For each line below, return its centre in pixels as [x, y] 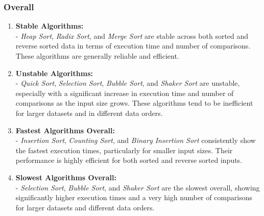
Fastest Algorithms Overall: [65, 130]
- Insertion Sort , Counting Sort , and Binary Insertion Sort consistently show [136, 140]
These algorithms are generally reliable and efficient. [97, 56]
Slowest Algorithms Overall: [66, 177]
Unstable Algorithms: [54, 73]
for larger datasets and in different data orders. [89, 113]
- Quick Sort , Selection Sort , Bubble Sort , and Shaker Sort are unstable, [128, 83]
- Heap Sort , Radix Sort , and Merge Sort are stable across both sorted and [132, 35]
